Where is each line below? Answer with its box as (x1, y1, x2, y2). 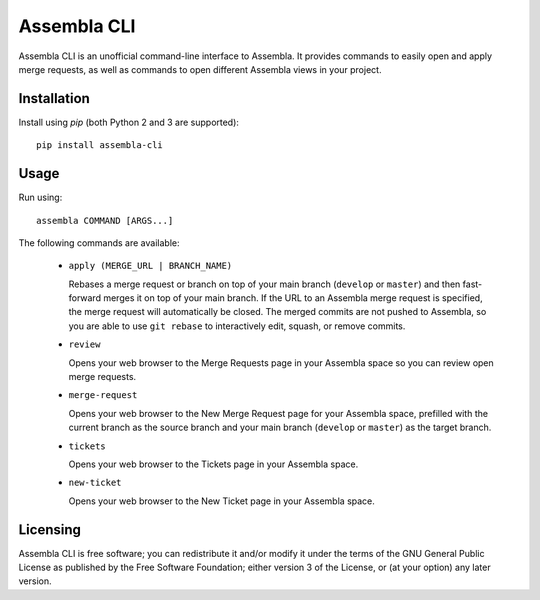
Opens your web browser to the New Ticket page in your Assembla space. (68, 495, 375, 507)
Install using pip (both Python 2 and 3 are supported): (18, 116, 240, 128)
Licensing (18, 521, 82, 538)
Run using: (18, 191, 63, 204)
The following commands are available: (18, 236, 180, 249)
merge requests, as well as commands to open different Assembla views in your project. (18, 63, 382, 75)
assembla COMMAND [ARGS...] (36, 215, 174, 226)
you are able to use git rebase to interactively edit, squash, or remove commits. (68, 320, 406, 332)
